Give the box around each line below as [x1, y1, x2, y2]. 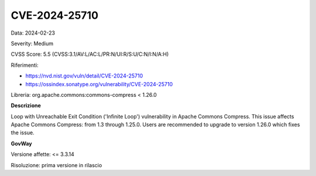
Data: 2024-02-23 [11, 29, 56, 36]
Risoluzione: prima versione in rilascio [11, 161, 102, 168]
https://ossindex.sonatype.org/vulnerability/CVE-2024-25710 [25, 80, 173, 87]
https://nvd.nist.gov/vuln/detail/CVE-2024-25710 [25, 72, 143, 79]
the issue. [11, 129, 35, 136]
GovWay [11, 140, 32, 147]
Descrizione [11, 102, 41, 109]
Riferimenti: [11, 62, 39, 69]
